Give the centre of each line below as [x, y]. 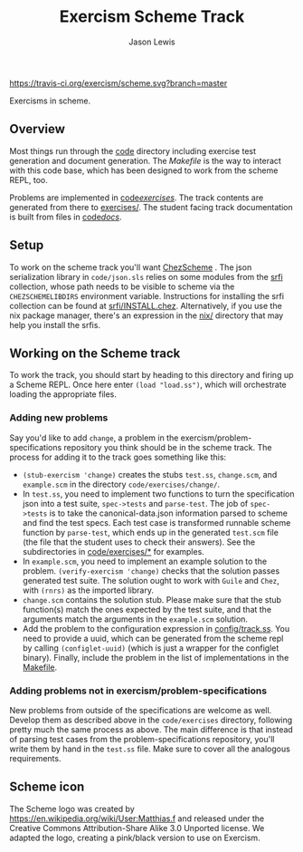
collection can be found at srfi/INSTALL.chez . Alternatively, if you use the [146, 305]
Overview [38, 129]
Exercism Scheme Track [152, 17]
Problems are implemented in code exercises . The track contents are [137, 198]
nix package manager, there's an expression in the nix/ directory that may [147, 315]
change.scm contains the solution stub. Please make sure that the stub [152, 599]
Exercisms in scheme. [50, 101]
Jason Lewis [152, 42]
